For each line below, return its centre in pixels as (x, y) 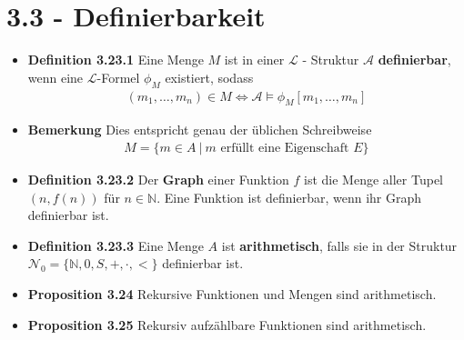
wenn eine (55, 77)
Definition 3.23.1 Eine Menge (116, 60)
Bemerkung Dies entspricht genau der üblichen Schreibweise (200, 130)
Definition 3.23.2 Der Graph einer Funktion (158, 179)
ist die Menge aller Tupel (374, 179)
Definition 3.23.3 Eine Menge (116, 245)
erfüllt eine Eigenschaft (285, 148)
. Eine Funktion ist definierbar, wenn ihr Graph (289, 197)
